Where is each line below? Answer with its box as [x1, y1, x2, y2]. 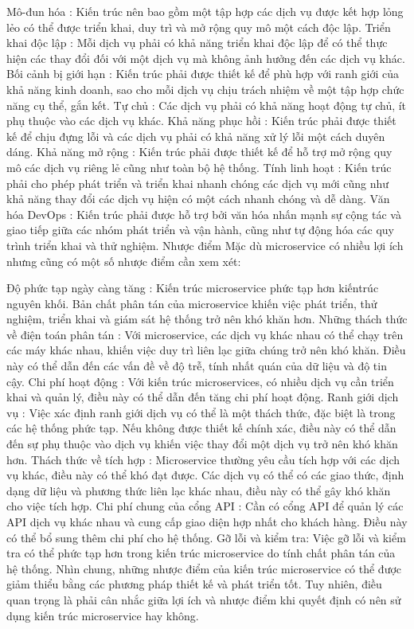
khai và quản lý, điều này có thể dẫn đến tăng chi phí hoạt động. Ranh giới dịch [6, 389, 399, 405]
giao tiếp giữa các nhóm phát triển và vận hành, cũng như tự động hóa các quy [6, 221, 394, 238]
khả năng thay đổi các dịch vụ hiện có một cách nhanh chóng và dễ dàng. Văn [6, 190, 390, 207]
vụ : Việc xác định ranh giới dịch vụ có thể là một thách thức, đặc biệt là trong [6, 404, 396, 420]
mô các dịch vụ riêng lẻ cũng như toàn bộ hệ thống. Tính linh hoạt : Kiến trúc [6, 158, 392, 175]
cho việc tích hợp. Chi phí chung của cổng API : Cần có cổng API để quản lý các [6, 498, 404, 514]
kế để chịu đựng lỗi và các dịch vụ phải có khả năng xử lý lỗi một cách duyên [6, 127, 385, 144]
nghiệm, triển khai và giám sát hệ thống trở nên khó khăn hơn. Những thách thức [6, 311, 408, 327]
